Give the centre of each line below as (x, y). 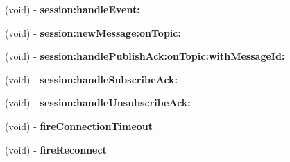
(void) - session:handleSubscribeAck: (92, 79)
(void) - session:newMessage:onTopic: (93, 32)
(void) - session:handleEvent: (72, 9)
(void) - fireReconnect (56, 149)
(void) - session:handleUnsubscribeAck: (98, 103)
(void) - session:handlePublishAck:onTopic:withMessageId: (145, 56)
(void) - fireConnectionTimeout (79, 125)
